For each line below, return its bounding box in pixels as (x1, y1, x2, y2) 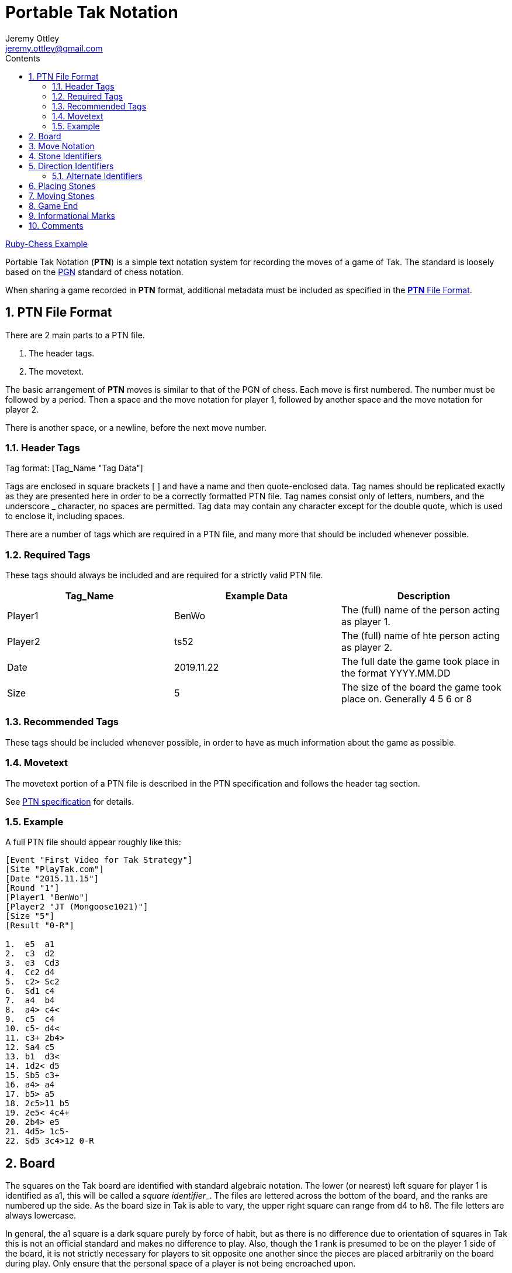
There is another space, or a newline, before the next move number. (5, 422, 267, 433)
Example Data (225, 590, 288, 602)
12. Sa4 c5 (5, 1042, 55, 1052)
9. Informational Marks (29, 210, 116, 221)
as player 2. (341, 641, 393, 654)
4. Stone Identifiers (29, 150, 102, 161)
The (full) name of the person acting (341, 604, 500, 616)
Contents (5, 53, 40, 63)
